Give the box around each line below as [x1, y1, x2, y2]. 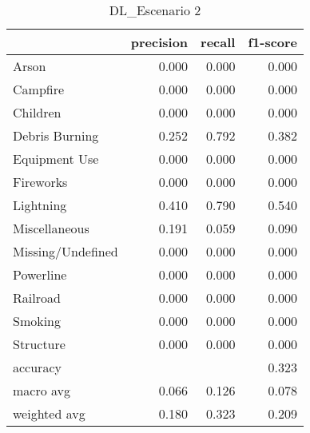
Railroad [13, 288, 61, 307]
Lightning [13, 196, 67, 214]
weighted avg [13, 404, 85, 423]
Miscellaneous [13, 219, 89, 237]
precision [130, 33, 189, 51]
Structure [13, 335, 66, 353]
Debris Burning [13, 126, 99, 145]
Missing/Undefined [13, 242, 118, 260]
